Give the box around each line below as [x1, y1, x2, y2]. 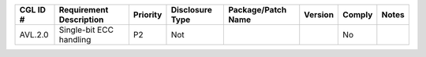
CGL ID [19, 5, 47, 15]
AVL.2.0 [19, 30, 49, 40]
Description [58, 14, 104, 25]
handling [58, 34, 92, 45]
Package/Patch [228, 5, 287, 15]
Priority [133, 9, 163, 20]
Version [304, 9, 334, 20]
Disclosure [170, 5, 212, 15]
